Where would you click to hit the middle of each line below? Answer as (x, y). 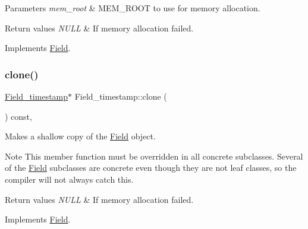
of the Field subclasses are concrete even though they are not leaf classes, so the (151, 168)
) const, (18, 116)
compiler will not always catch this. (69, 179)
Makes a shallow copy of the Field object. (80, 136)
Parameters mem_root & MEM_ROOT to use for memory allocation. (133, 8)
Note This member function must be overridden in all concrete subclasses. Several (154, 156)
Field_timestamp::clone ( (121, 96)
